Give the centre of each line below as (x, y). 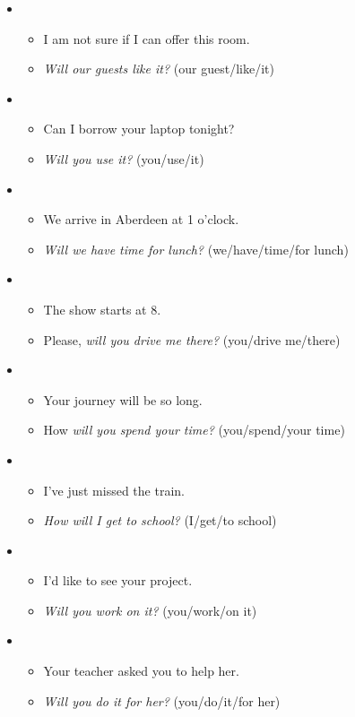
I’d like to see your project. (118, 580)
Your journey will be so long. (123, 399)
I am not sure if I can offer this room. (147, 38)
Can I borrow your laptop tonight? (139, 129)
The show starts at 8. (102, 309)
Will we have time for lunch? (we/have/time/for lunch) (196, 249)
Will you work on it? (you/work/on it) (150, 610)
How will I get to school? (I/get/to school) (160, 520)
